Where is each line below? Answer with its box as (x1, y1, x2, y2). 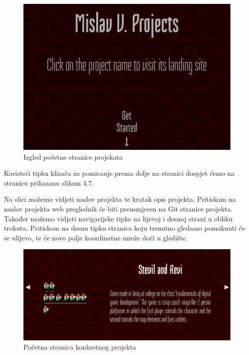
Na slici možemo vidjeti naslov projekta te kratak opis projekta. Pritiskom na (4, 194, 236, 204)
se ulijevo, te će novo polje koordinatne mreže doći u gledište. (4, 232, 187, 242)
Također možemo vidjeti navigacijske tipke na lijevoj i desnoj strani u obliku (4, 213, 233, 223)
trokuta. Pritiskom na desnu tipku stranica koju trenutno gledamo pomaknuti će (4, 223, 245, 233)
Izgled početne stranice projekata (23, 151, 123, 162)
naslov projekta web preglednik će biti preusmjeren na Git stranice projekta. (4, 204, 233, 214)
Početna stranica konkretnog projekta (23, 342, 136, 352)
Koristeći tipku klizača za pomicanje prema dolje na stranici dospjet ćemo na (4, 168, 235, 178)
